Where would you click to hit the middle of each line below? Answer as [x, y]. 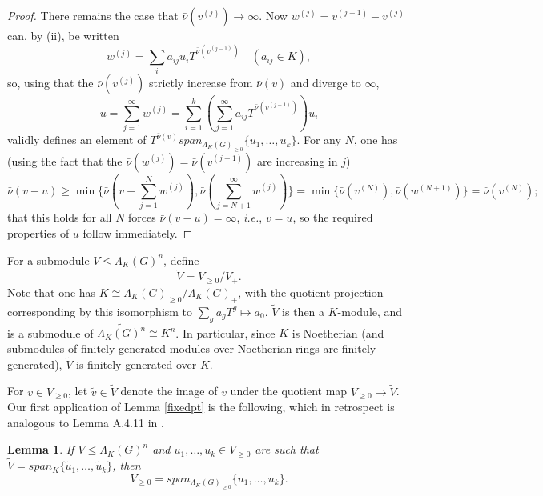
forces [142, 217]
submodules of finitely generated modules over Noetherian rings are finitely [192, 348]
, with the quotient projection [311, 292]
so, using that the [50, 83]
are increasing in [298, 160]
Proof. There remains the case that [93, 15]
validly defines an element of [77, 140]
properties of [38, 232]
